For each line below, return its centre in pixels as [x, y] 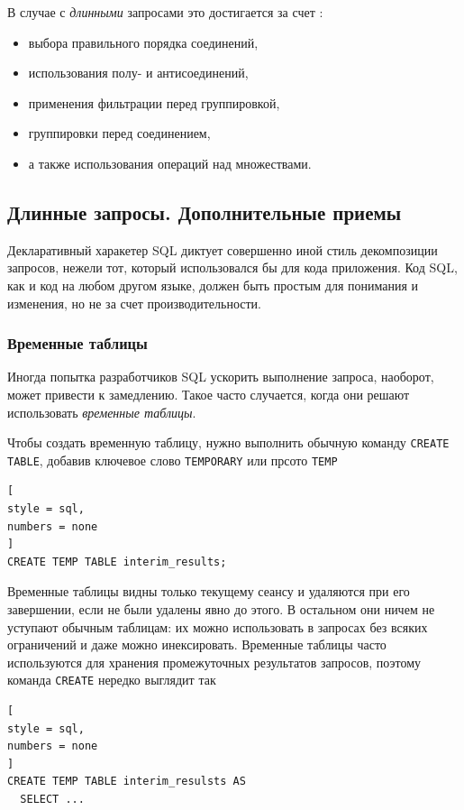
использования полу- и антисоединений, [138, 73]
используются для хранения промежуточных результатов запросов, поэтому [214, 662]
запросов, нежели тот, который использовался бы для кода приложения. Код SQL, [232, 267]
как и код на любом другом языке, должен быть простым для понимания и [213, 285]
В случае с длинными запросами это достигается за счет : [165, 12]
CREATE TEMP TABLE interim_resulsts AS [127, 782]
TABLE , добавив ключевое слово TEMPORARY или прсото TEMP [173, 460]
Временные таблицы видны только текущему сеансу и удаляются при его [209, 591]
